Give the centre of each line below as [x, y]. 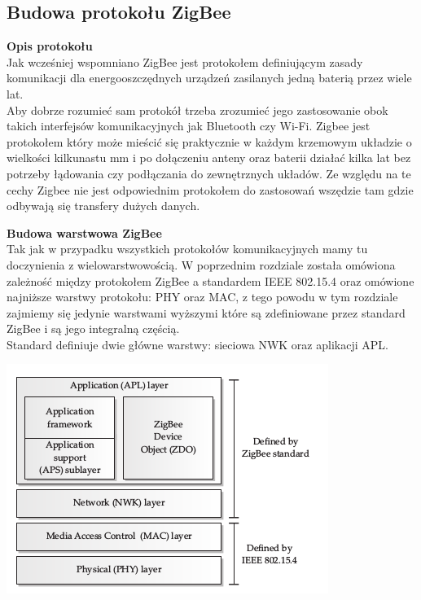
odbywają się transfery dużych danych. [103, 206]
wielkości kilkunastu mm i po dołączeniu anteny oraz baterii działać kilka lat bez [209, 158]
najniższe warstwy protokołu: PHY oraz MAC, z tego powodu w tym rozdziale [202, 297]
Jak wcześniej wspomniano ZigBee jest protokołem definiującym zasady [185, 61]
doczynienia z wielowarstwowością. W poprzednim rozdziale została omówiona [201, 264]
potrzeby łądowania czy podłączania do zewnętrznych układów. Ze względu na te [209, 173]
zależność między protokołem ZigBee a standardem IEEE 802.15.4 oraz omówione [210, 280]
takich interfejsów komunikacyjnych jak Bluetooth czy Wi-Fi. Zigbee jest [189, 126]
